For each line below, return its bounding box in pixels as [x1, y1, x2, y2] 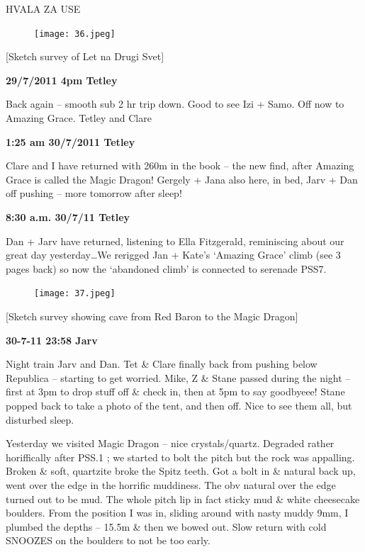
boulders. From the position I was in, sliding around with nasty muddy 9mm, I [6, 505, 349, 520]
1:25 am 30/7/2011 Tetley [6, 134, 135, 149]
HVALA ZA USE [6, 1, 81, 16]
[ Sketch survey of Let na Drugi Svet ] [6, 49, 164, 64]
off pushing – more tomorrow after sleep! [6, 186, 182, 201]
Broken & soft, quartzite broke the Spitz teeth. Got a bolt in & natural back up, [6, 463, 356, 478]
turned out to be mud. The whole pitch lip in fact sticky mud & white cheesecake [6, 491, 360, 506]
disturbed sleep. [6, 412, 74, 427]
